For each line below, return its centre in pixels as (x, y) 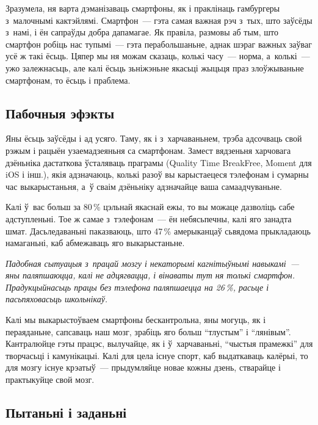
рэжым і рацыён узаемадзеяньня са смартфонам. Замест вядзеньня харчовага (148, 150)
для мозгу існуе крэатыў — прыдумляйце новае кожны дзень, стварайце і (143, 367)
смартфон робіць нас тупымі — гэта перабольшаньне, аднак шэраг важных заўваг (159, 44)
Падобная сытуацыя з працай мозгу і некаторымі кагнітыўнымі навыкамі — (153, 263)
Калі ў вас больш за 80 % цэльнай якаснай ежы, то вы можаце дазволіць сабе (150, 207)
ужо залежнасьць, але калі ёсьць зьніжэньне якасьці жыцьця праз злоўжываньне (155, 67)
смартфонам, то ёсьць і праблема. (68, 80)
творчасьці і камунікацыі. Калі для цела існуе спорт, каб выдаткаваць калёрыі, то (157, 355)
